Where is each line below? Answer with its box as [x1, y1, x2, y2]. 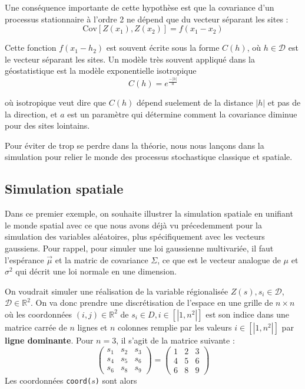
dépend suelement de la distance [136, 96, 253, 109]
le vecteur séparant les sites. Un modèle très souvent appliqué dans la [5, 53, 255, 65]
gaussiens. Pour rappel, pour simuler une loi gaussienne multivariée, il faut [5, 242, 274, 254]
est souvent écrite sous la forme [106, 41, 220, 54]
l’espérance [5, 253, 44, 266]
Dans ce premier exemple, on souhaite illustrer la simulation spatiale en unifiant [5, 207, 293, 220]
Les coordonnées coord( [5, 374, 92, 386]
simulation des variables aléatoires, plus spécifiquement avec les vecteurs [5, 230, 265, 243]
